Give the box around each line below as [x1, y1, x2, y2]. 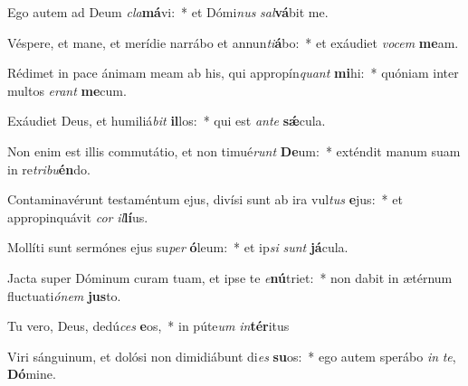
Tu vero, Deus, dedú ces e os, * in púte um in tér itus [7, 316, 290, 335]
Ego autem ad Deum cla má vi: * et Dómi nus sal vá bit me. [7, 3, 329, 21]
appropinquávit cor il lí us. [7, 207, 148, 226]
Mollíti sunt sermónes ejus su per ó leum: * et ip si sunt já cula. [7, 238, 349, 257]
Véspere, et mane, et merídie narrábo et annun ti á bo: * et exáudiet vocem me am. [7, 33, 459, 52]
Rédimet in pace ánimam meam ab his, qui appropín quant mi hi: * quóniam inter [7, 63, 459, 82]
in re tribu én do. [7, 159, 91, 178]
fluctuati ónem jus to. [7, 286, 121, 305]
